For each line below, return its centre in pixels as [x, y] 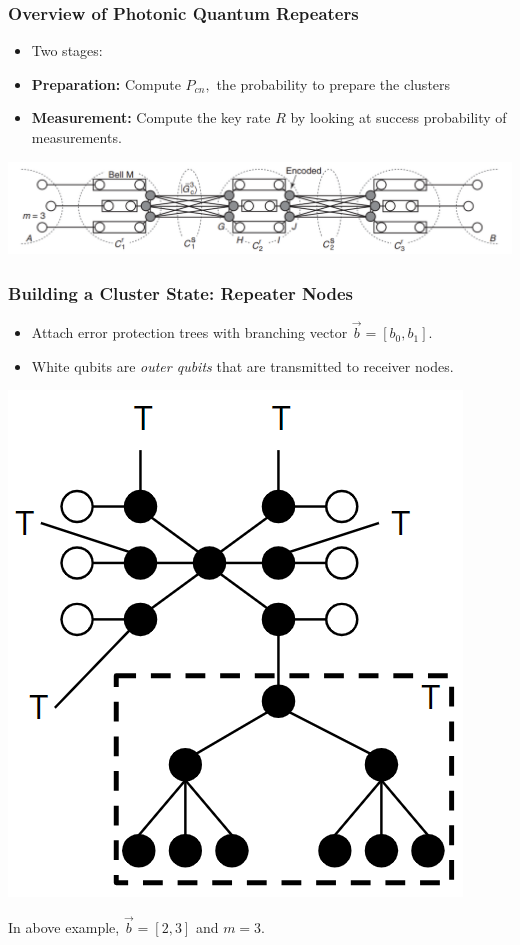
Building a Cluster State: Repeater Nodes [181, 292]
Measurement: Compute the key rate [151, 117]
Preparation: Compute [106, 83]
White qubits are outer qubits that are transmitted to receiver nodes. [242, 365]
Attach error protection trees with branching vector [189, 332]
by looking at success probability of [398, 117]
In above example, [64, 927]
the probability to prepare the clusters [333, 83]
